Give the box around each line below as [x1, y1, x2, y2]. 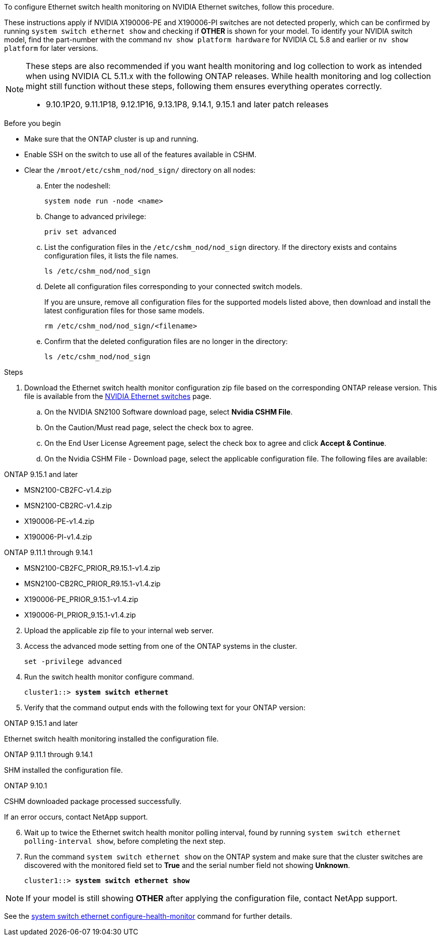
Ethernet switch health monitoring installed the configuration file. [4, 734, 219, 743]
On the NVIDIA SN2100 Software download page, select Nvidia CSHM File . [44, 408, 293, 416]
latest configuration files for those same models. [44, 306, 204, 315]
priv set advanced [44, 228, 117, 236]
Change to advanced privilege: [44, 212, 146, 221]
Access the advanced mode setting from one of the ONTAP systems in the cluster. [24, 642, 298, 650]
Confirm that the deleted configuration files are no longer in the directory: [44, 337, 288, 346]
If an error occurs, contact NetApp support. [4, 813, 148, 821]
